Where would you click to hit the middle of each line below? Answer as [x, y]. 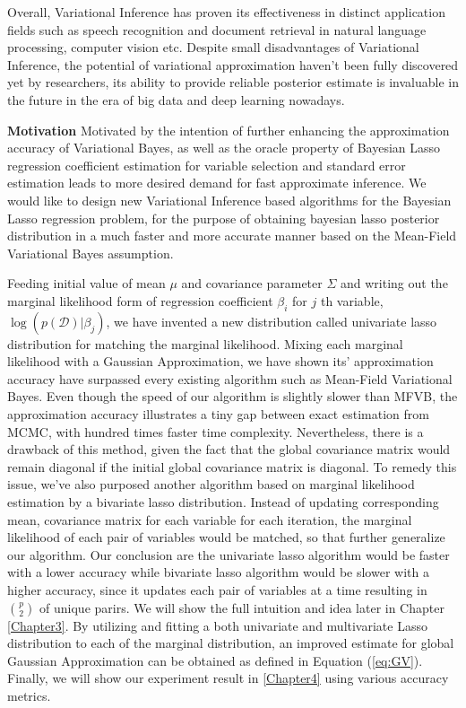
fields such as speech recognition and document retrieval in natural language [217, 29]
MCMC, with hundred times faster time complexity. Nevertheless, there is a [216, 431]
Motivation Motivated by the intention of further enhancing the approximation [229, 130]
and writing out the [394, 283]
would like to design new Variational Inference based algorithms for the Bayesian [229, 200]
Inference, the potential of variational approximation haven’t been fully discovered [233, 64]
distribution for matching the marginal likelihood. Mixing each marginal [205, 343]
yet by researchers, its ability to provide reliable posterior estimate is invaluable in [233, 82]
